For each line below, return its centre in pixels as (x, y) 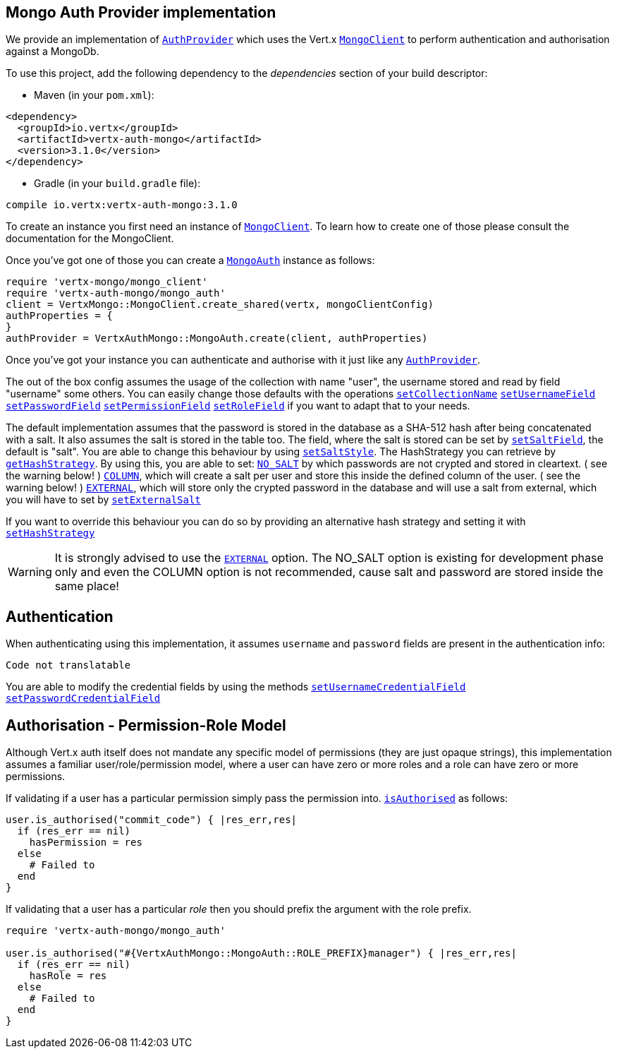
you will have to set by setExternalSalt (103, 500)
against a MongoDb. (53, 52)
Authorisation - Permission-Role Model (146, 725)
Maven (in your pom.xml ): (94, 95)
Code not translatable (68, 665)
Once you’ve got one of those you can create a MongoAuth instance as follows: (190, 260)
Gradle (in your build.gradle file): (117, 184)
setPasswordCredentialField (83, 699)
